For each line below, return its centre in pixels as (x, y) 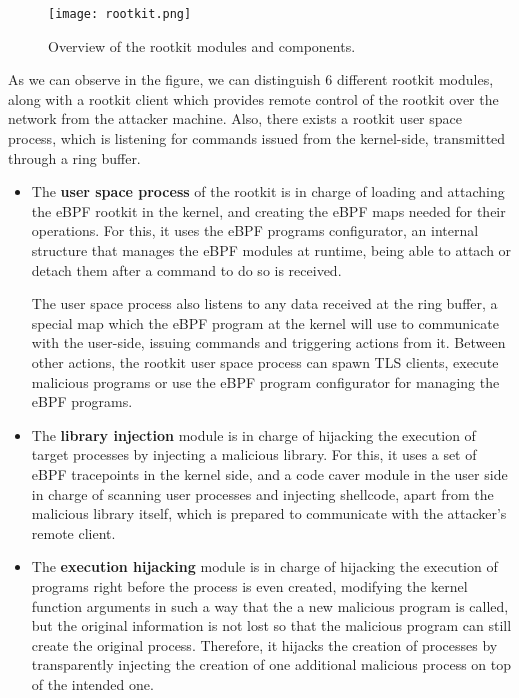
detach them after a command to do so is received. (186, 269)
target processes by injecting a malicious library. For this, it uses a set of (254, 454)
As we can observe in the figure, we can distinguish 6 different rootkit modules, (251, 79)
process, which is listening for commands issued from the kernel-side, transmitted (257, 138)
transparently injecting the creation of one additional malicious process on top (271, 664)
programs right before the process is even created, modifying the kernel (249, 585)
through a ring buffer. (74, 157)
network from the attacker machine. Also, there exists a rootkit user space (235, 118)
